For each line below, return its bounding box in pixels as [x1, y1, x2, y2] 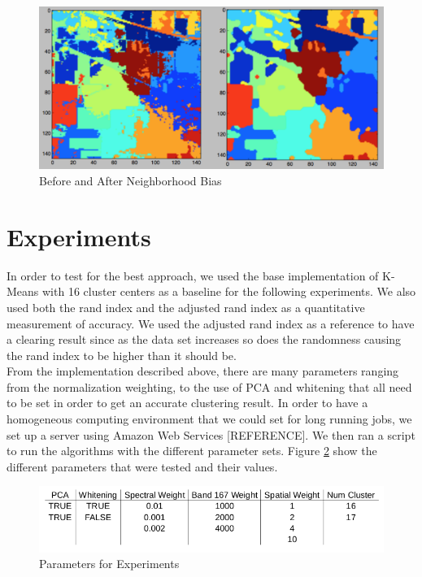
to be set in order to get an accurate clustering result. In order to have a [7, 394, 368, 411]
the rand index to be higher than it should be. [7, 346, 237, 363]
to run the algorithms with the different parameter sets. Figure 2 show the [7, 442, 377, 459]
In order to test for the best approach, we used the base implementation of [7, 267, 379, 284]
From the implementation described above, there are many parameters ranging [7, 362, 399, 380]
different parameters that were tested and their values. [7, 458, 278, 475]
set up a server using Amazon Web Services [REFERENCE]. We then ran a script [7, 426, 415, 443]
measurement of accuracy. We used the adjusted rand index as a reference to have [7, 315, 415, 332]
